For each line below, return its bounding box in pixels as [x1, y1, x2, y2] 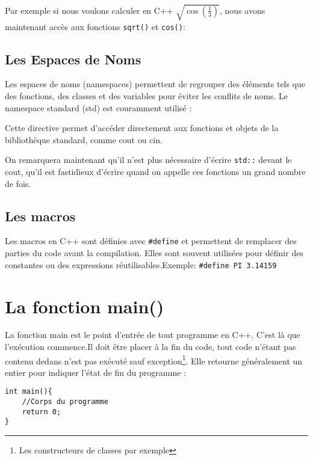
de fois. [5, 177, 31, 189]
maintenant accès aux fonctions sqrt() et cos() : [5, 20, 185, 32]
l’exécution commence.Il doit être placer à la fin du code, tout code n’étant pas [5, 340, 296, 353]
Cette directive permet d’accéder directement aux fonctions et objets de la [5, 121, 279, 134]
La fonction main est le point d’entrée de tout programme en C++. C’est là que [5, 328, 300, 341]
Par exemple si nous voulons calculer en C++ [5, 4, 173, 16]
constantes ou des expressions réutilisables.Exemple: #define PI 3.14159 [5, 258, 277, 271]
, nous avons [220, 4, 265, 16]
